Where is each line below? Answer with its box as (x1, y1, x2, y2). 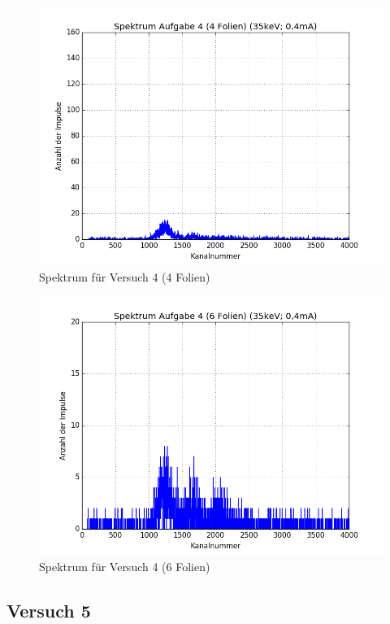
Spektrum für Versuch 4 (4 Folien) (39, 268, 210, 285)
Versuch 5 (6, 597, 91, 622)
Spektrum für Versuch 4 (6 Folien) (39, 557, 210, 574)
